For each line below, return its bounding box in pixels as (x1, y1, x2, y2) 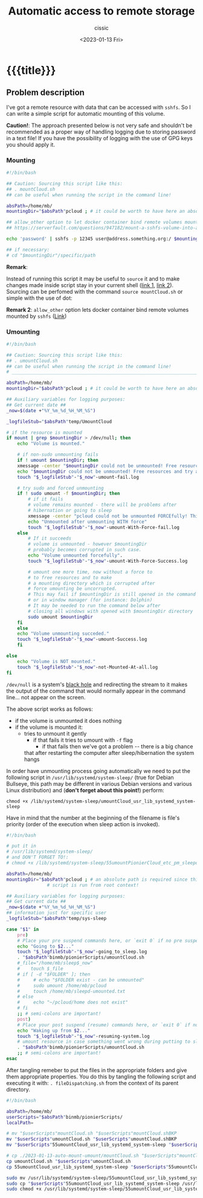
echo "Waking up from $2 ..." (17, 1028, 91, 1034)
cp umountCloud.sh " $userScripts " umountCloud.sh (6, 1158, 131, 1164)
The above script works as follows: (6, 705, 94, 713)
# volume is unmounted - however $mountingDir (28, 541, 147, 548)
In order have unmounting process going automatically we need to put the (6, 767, 190, 774)
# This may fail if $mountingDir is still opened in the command (28, 591, 196, 598)
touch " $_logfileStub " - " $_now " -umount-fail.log (17, 474, 139, 480)
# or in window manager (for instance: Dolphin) (28, 597, 153, 603)
